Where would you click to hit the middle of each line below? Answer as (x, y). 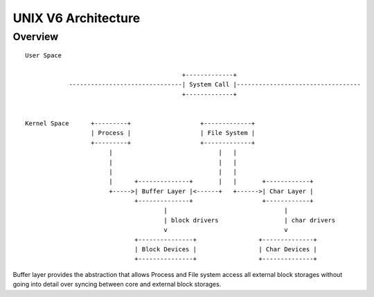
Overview (36, 37)
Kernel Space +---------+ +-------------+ (140, 123)
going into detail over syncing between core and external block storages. (117, 285)
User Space (44, 56)
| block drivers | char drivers (250, 220)
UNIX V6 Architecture (77, 18)
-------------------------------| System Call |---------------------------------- (215, 84)
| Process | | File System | (173, 133)
